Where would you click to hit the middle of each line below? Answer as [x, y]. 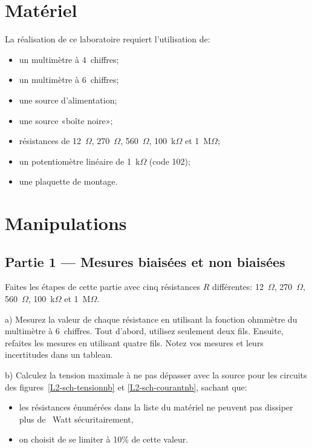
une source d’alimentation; [68, 100]
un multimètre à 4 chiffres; [69, 59]
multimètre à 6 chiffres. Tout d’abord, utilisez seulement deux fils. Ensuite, [144, 331]
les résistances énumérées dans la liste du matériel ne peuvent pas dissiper [156, 407]
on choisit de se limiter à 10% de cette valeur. [104, 439]
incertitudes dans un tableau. [59, 354]
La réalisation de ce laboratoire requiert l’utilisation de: [108, 39]
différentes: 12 [238, 287]
